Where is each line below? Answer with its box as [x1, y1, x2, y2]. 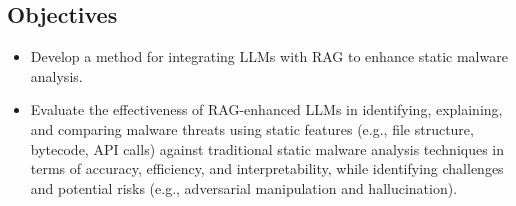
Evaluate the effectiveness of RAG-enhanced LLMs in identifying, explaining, [30, 99, 503, 120]
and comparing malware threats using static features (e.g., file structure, [30, 118, 474, 139]
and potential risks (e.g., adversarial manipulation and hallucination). [30, 177, 458, 198]
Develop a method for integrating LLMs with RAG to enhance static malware [30, 46, 508, 67]
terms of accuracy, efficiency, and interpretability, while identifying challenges [30, 158, 504, 179]
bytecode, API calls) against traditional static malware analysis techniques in [30, 138, 505, 159]
